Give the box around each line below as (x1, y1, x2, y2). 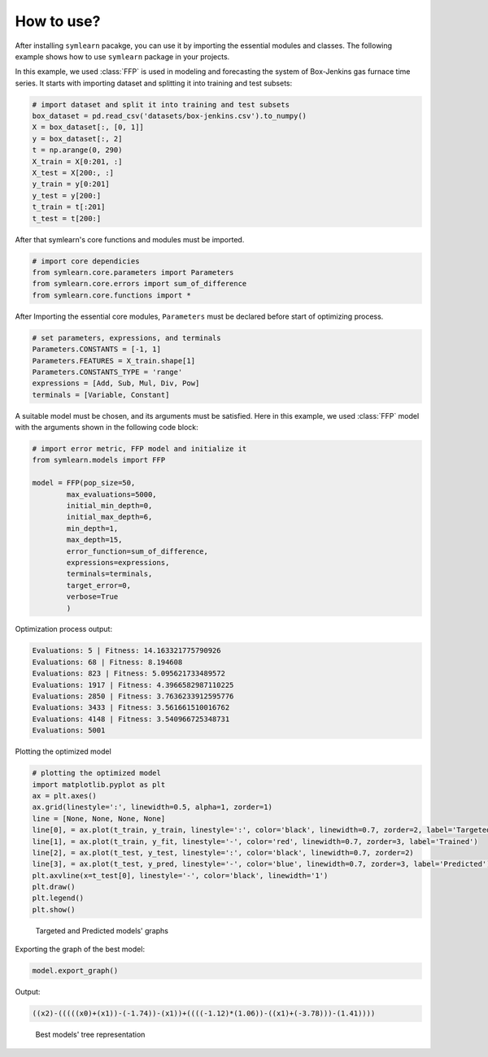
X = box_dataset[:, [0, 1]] (32, 123, 144, 132)
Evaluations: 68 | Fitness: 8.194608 (32, 657, 183, 667)
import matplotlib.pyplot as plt (32, 780, 166, 789)
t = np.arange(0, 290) (32, 146, 123, 154)
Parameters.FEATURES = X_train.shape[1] (32, 356, 195, 365)
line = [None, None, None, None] (32, 814, 166, 823)
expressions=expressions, (66, 558, 170, 567)
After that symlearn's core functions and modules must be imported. (15, 234, 245, 244)
